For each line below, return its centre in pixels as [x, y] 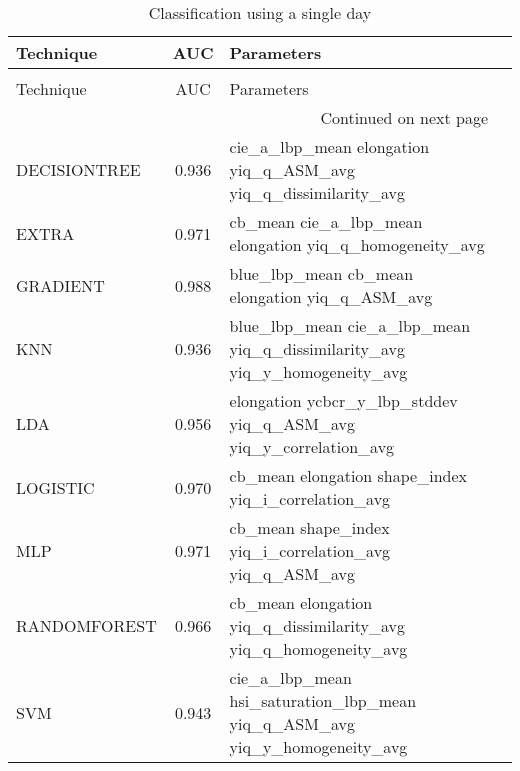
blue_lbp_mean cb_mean [321, 273]
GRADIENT [60, 285]
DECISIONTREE [78, 169]
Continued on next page [404, 117]
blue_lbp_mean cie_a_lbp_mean [350, 325]
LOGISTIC [55, 487]
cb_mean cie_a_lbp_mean [326, 221]
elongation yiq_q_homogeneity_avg [357, 244]
